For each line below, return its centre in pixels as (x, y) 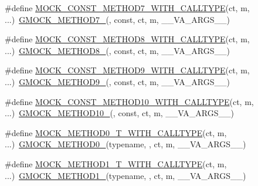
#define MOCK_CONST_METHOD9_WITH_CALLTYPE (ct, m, (127, 70)
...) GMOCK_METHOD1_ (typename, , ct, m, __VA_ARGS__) (125, 175)
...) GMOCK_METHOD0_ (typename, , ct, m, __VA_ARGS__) (125, 144)
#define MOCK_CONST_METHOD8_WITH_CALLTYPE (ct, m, (127, 39)
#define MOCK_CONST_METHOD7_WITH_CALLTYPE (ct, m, (127, 8)
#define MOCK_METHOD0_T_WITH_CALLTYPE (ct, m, (116, 132)
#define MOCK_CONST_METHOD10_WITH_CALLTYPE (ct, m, (129, 101)
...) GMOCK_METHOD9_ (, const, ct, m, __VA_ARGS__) (117, 81)
